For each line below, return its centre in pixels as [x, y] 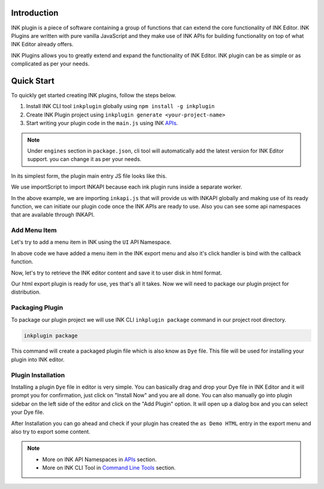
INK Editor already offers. [42, 44]
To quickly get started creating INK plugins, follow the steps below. [94, 95]
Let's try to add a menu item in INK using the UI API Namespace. [91, 242]
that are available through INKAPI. [53, 215]
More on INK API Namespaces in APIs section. [100, 459]
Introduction [35, 13]
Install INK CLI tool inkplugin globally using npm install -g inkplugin [121, 106]
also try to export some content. [51, 431]
